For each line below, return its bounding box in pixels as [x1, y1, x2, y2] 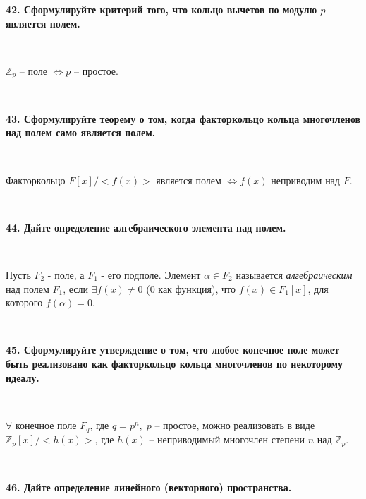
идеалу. [6, 370, 39, 385]
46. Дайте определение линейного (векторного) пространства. [6, 480, 292, 495]
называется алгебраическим [236, 267, 353, 282]
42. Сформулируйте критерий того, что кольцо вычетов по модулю [6, 2, 317, 16]
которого [6, 295, 43, 310]
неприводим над [271, 172, 340, 187]
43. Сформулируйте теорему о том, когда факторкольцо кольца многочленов [6, 111, 361, 126]
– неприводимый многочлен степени [149, 432, 305, 447]
